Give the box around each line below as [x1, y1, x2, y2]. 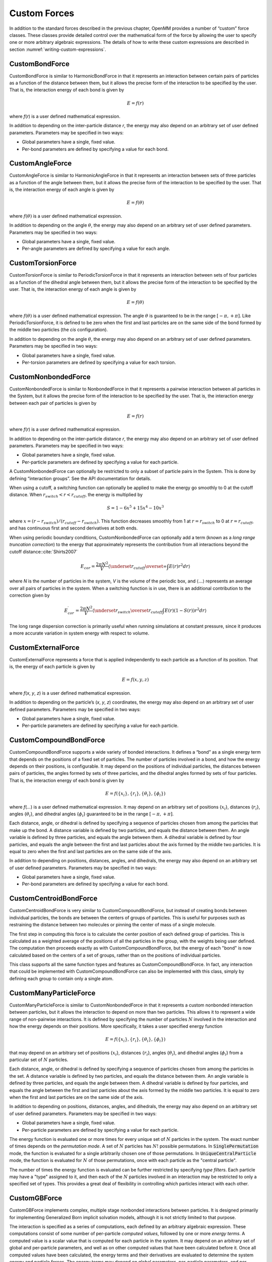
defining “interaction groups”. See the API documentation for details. [9, 475, 152, 482]
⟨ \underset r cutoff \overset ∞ [108, 563, 167, 570]
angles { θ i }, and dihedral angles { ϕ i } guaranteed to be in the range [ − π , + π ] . [9, 811, 174, 818]
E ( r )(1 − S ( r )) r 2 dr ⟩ [164, 607, 207, 613]
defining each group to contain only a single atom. [9, 975, 114, 981]
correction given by [9, 592, 50, 598]
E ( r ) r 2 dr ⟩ [169, 562, 190, 569]
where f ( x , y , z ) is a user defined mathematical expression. [9, 690, 131, 696]
